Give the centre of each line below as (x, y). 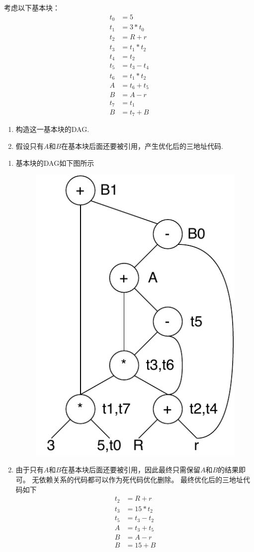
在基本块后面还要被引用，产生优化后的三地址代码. (142, 146)
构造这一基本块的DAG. (52, 129)
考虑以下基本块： (32, 7)
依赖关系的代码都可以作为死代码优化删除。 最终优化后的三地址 (141, 480)
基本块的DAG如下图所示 (55, 163)
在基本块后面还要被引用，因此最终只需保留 (130, 470)
